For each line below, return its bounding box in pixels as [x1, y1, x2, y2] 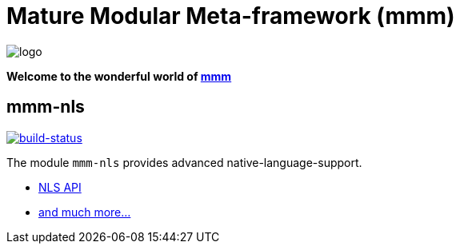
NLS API [38, 180, 82, 194]
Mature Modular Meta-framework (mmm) [6, 2, 455, 30]
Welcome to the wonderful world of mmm [6, 69, 232, 83]
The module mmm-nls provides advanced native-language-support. [6, 155, 362, 169]
